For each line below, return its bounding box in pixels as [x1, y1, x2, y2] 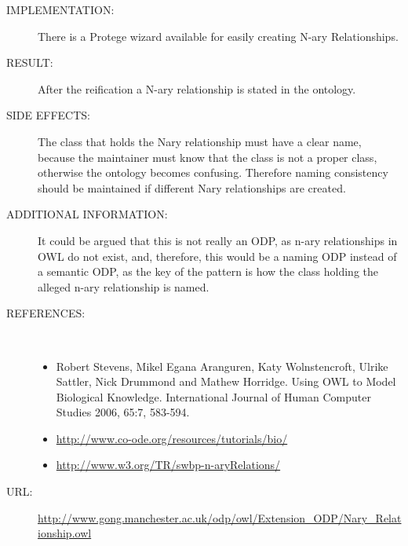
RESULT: [6, 54, 53, 71]
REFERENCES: [6, 305, 86, 321]
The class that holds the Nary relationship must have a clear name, [38, 133, 362, 149]
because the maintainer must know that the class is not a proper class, [38, 148, 377, 165]
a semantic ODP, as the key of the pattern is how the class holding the [38, 263, 378, 280]
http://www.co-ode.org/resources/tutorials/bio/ [56, 430, 288, 446]
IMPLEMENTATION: [6, 2, 115, 17]
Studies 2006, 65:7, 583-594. [56, 404, 190, 420]
